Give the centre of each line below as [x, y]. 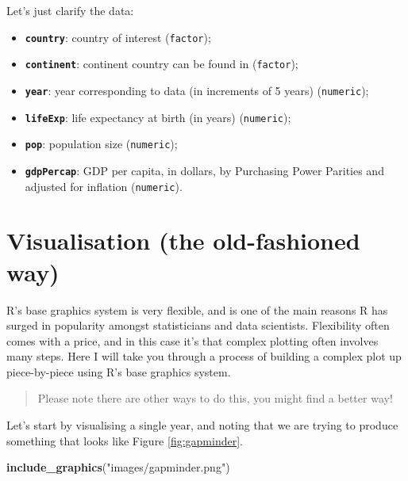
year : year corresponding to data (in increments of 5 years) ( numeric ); [197, 90]
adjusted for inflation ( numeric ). [104, 186]
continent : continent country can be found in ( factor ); [162, 64]
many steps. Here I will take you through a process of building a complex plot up [204, 356]
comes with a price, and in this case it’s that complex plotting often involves [192, 340]
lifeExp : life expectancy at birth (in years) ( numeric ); [158, 117]
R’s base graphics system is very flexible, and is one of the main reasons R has [197, 309]
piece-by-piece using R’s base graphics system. [119, 371]
